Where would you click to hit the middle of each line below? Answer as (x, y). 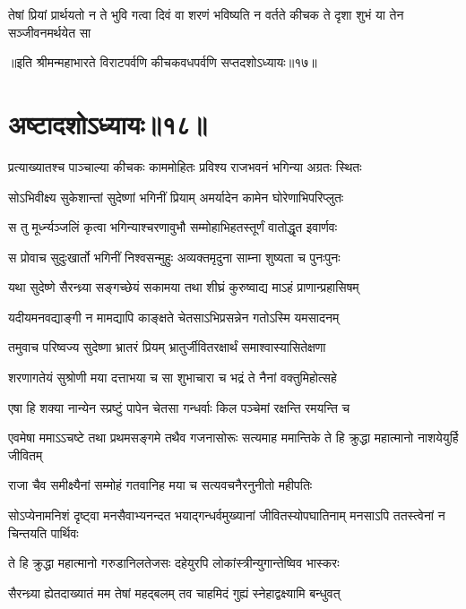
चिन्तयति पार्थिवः (43, 532)
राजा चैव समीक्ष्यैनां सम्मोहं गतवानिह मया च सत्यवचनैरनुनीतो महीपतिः (160, 485)
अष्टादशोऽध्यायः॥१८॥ (108, 123)
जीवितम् (26, 455)
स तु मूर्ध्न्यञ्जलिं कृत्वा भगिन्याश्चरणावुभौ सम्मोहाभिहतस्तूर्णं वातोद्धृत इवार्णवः (173, 227)
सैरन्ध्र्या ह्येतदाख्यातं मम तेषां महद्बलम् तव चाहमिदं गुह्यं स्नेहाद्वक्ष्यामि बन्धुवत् (174, 592)
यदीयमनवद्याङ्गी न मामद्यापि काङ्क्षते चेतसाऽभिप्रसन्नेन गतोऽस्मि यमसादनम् (174, 317)
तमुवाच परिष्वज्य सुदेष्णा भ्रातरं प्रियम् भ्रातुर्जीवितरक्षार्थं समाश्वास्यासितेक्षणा (167, 347)
